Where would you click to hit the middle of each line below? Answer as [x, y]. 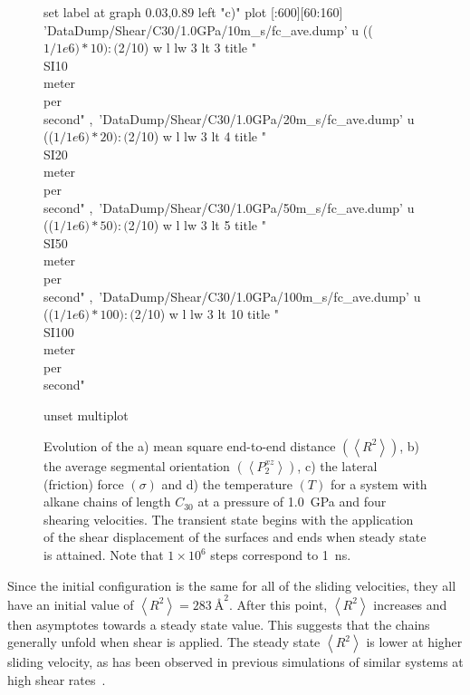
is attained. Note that [104, 555]
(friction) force [84, 483]
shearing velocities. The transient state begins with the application [229, 519]
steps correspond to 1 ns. [281, 555]
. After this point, [278, 604]
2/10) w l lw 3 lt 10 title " [206, 314]
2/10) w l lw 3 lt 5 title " [197, 225]
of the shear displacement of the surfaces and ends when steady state [235, 537]
